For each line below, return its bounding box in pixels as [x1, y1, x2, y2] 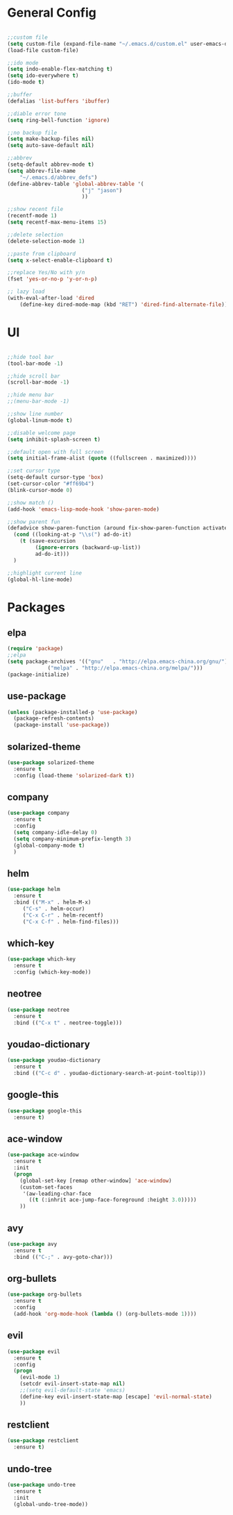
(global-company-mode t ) [13, 842, 85, 849]
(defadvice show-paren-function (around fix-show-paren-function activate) [7, 525, 231, 532]
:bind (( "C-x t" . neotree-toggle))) [13, 1019, 123, 1026]
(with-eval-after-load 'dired [7, 295, 95, 302]
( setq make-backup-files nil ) [7, 135, 95, 143]
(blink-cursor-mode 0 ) [7, 486, 73, 493]
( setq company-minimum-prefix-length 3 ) [13, 835, 132, 843]
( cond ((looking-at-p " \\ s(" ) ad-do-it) [13, 531, 132, 539]
